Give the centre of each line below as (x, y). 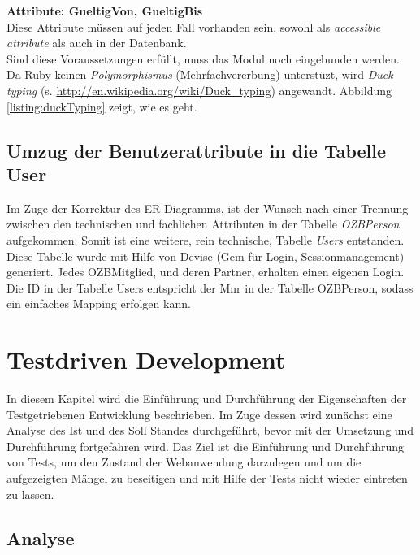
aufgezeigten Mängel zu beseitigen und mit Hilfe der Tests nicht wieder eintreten (207, 478)
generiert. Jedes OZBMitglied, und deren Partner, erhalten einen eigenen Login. (206, 272)
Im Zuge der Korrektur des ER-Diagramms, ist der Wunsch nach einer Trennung (208, 208)
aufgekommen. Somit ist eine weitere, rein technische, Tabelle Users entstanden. (206, 239)
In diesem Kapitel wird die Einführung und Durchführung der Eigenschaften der (207, 399)
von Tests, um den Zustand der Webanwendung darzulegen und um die (184, 462)
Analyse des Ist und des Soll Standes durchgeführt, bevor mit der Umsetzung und (210, 430)
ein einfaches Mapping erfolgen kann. (99, 304)
